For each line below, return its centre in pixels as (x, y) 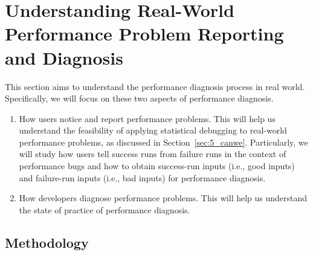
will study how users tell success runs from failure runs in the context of (153, 154)
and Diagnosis (64, 57)
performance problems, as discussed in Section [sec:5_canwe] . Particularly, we (163, 142)
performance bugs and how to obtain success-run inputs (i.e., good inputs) (157, 166)
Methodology (47, 242)
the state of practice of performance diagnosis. (105, 209)
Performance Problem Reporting (144, 34)
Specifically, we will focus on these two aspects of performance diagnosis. (139, 98)
